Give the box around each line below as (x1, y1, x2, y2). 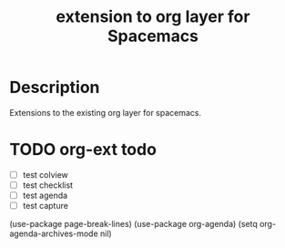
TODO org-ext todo (9, 139, 158, 160)
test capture (22, 201, 68, 212)
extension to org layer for (56, 6, 250, 27)
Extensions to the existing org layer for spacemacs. (9, 107, 202, 118)
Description (9, 77, 100, 98)
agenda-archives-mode (9, 228, 98, 239)
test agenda (22, 190, 68, 201)
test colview (22, 169, 68, 180)
